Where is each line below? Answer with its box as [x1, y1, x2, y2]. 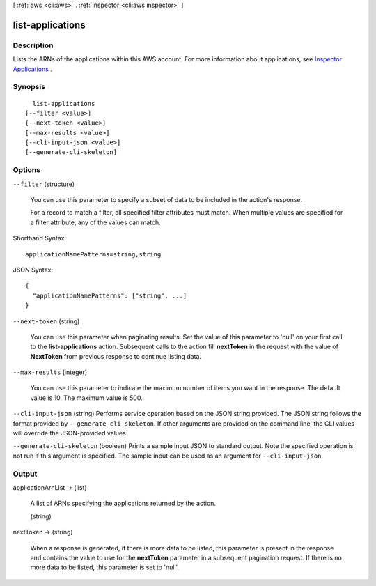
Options [13, 165, 41, 175]
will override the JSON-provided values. [13, 429, 128, 438]
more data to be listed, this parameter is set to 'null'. [30, 563, 180, 571]
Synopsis [13, 82, 45, 92]
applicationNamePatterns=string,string [25, 250, 162, 258]
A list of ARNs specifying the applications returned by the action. [30, 499, 216, 508]
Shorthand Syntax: [13, 234, 66, 242]
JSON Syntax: [13, 265, 54, 274]
